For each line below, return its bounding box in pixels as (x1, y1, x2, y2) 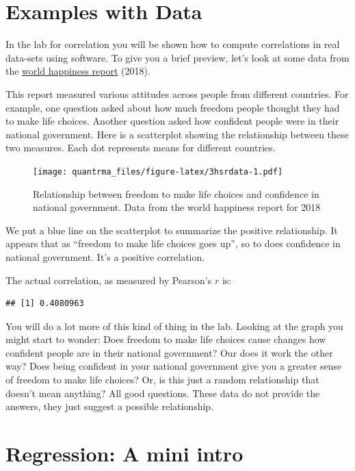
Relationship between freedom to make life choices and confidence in (33, 186, 319, 201)
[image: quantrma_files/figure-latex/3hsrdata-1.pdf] (33, 166, 283, 177)
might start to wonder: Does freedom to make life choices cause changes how (5, 332, 326, 346)
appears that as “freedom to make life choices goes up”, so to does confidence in (5, 236, 341, 251)
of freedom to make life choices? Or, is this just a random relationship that (5, 372, 319, 387)
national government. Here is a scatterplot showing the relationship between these (5, 127, 349, 141)
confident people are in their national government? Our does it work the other (5, 345, 333, 359)
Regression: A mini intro (5, 440, 244, 468)
